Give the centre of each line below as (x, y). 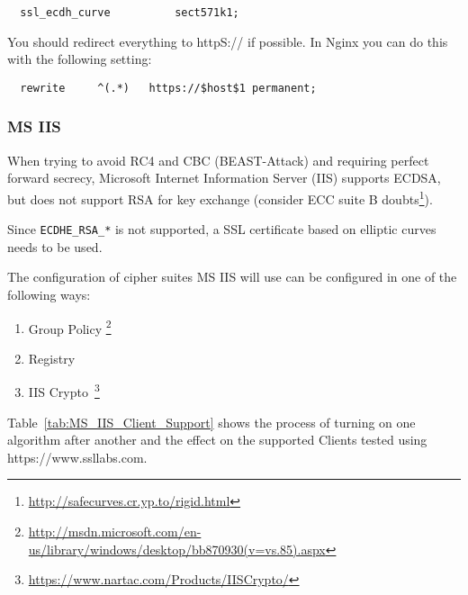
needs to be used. (55, 246)
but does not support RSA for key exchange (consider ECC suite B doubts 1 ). (220, 197)
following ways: (49, 294)
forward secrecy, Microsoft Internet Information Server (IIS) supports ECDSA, (224, 178)
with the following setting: (80, 59)
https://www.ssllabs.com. (77, 457)
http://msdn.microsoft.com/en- (115, 532)
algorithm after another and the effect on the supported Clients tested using (217, 440)
